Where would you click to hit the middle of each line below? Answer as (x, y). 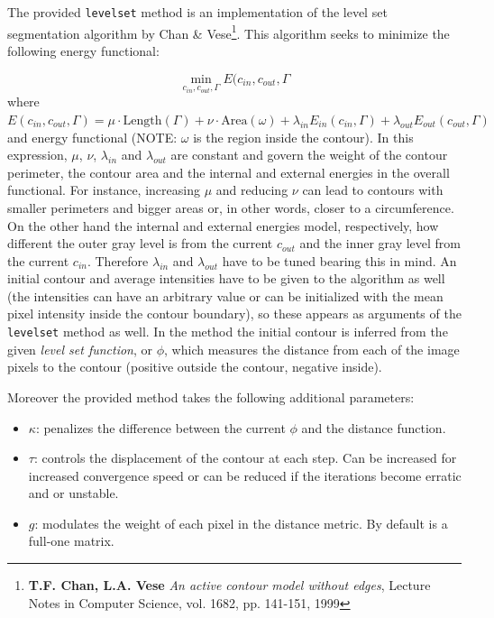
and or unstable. (73, 493)
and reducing (252, 190)
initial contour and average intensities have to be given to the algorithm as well (226, 278)
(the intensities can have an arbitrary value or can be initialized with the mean (225, 295)
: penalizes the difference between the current (160, 427)
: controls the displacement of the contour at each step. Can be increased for (245, 458)
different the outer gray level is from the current (140, 243)
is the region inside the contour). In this (303, 137)
